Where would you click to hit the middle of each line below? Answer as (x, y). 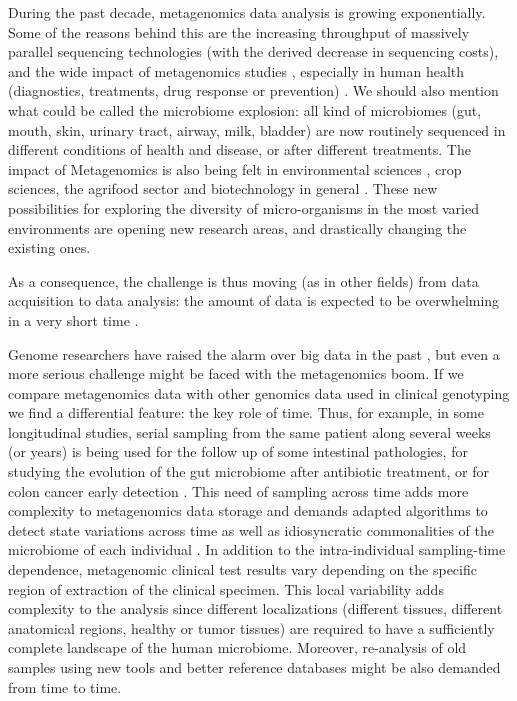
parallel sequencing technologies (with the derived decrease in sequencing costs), (253, 51)
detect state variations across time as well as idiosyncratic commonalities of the (251, 529)
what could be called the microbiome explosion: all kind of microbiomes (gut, (245, 109)
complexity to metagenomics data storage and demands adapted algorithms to (248, 510)
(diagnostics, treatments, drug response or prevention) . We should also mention (253, 90)
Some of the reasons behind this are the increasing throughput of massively (239, 31)
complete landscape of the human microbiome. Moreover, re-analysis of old (237, 647)
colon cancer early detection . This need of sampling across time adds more (238, 490)
